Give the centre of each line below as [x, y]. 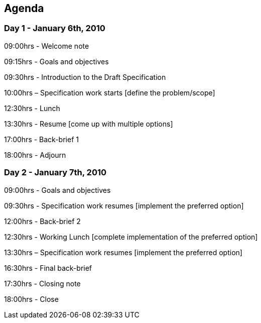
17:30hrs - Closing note [42, 283]
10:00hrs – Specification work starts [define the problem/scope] [110, 92]
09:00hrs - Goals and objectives [57, 190]
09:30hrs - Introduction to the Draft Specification [85, 77]
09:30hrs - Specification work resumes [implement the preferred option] [124, 205]
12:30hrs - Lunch [32, 108]
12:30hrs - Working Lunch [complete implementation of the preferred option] [131, 237]
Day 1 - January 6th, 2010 [55, 28]
